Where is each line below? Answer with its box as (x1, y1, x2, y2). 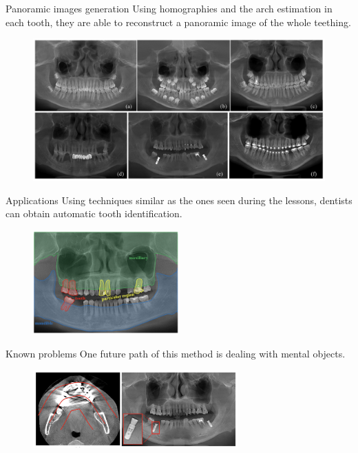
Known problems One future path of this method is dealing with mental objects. (6, 346, 346, 360)
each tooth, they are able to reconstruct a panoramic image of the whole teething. (6, 14, 351, 29)
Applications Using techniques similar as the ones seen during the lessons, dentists (6, 192, 352, 207)
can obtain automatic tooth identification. (6, 206, 182, 221)
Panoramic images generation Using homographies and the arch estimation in (6, 1, 333, 15)
